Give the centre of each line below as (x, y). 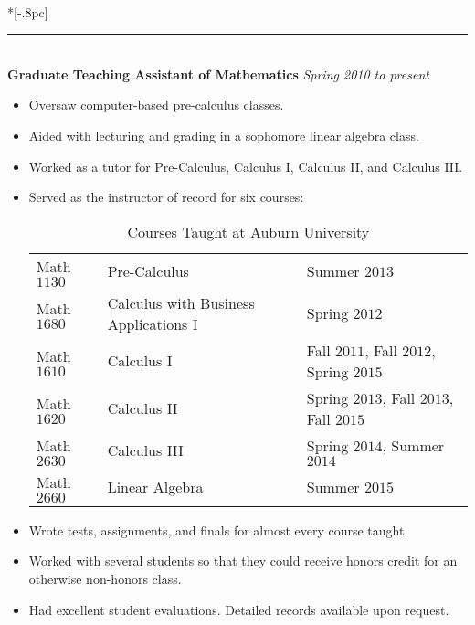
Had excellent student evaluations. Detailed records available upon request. (239, 609)
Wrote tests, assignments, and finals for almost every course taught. (218, 530)
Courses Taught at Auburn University (248, 231)
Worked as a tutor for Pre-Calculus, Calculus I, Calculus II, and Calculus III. (246, 166)
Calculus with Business (181, 302)
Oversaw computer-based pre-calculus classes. (156, 105)
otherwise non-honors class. (105, 578)
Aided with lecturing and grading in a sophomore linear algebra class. (224, 135)
